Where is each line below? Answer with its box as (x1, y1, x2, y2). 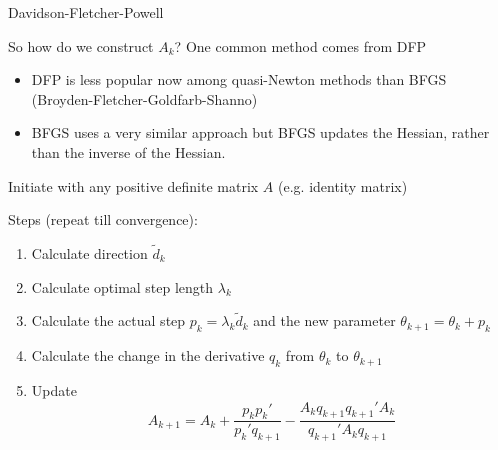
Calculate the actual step (31, 310, 186, 331)
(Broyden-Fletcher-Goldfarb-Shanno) (31, 88, 258, 109)
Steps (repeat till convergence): (8, 209, 198, 230)
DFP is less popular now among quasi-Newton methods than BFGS (31, 69, 447, 90)
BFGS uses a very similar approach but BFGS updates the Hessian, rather (31, 122, 490, 143)
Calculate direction (31, 242, 148, 263)
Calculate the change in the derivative (31, 345, 265, 366)
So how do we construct (8, 35, 154, 56)
